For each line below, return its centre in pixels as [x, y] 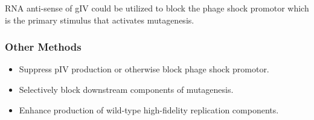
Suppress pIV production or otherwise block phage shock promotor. [144, 69]
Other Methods [43, 47]
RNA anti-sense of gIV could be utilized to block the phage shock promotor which [157, 8]
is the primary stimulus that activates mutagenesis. [100, 20]
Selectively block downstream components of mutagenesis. [126, 89]
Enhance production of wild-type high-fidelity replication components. [149, 109]
